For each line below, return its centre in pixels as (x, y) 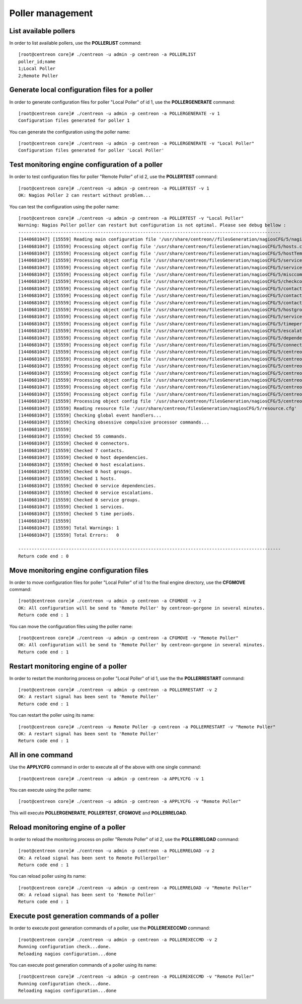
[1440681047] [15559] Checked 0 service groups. (79, 500)
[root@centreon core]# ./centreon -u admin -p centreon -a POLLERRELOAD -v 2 (117, 851)
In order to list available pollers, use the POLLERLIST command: (75, 43)
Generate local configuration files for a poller (81, 90)
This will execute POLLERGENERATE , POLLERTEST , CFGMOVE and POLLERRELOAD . (98, 813)
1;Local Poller (37, 69)
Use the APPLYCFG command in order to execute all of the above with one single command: (105, 767)
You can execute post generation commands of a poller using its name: (83, 965)
